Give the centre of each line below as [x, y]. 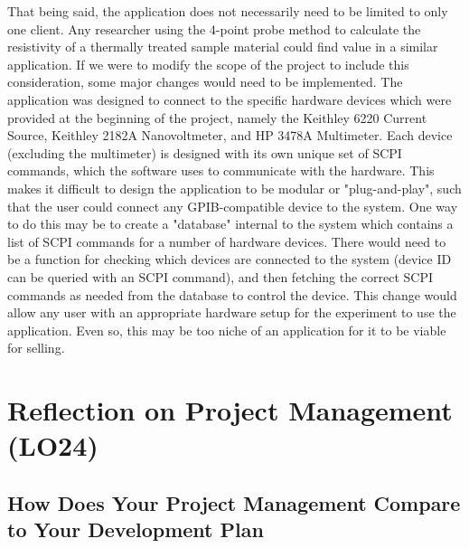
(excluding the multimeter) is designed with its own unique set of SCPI [205, 152]
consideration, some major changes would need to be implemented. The [205, 82]
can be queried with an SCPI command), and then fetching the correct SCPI [220, 276]
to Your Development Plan [136, 529]
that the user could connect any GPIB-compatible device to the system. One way [233, 206]
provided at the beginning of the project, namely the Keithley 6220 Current [217, 117]
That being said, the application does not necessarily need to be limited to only [228, 11]
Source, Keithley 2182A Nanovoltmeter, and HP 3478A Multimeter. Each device [230, 135]
